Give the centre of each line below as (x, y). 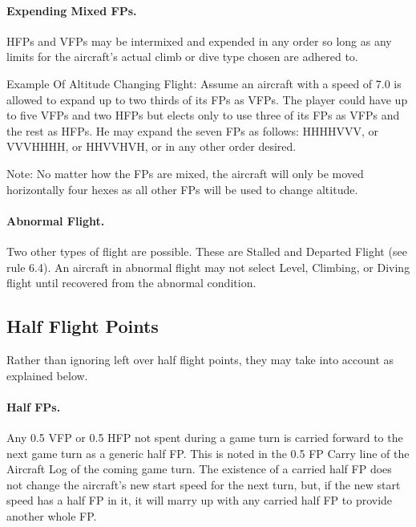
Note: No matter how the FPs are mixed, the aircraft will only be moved (185, 173)
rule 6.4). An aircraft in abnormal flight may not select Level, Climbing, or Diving (208, 267)
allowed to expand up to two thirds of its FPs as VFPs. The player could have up (207, 99)
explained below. (47, 375)
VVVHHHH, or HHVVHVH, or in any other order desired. (151, 146)
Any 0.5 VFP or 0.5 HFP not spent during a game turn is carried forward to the (205, 437)
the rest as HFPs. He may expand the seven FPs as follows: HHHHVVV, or (193, 130)
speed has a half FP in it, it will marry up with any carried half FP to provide (200, 500)
